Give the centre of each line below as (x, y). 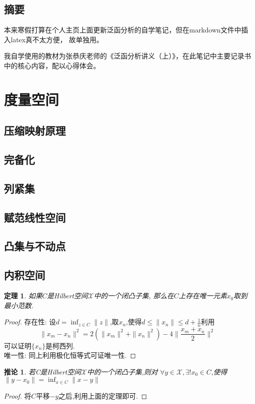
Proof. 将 (18, 395)
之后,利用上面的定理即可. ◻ (103, 395)
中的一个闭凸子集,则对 (122, 371)
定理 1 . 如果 (23, 296)
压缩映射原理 (35, 130)
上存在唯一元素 (203, 296)
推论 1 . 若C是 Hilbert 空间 (43, 371)
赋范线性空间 (35, 217)
